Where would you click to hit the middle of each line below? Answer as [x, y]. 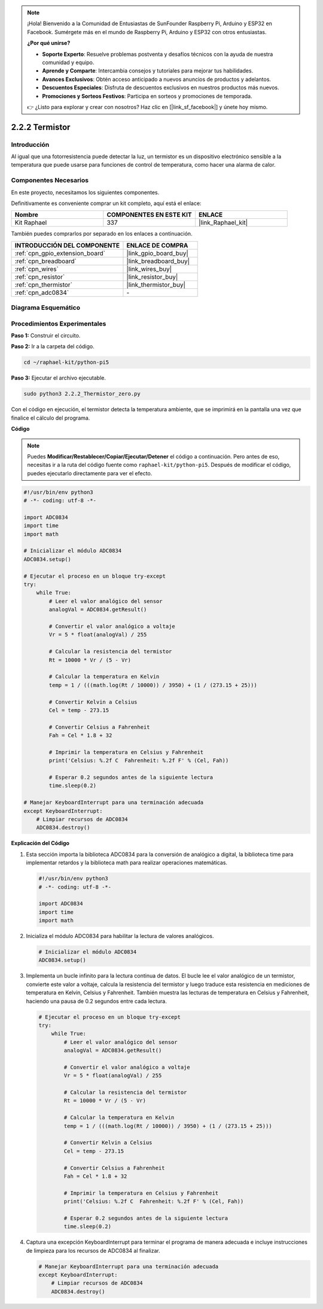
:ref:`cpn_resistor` [40, 277]
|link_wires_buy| [149, 269]
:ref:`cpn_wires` [37, 269]
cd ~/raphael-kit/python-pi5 [66, 362]
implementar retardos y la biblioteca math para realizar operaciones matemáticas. [127, 862]
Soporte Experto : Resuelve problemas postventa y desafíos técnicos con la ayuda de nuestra [158, 54]
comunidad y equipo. [68, 62]
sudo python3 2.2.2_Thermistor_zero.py [82, 394]
